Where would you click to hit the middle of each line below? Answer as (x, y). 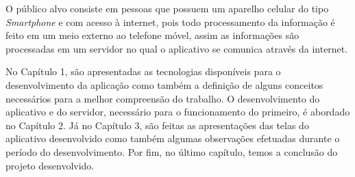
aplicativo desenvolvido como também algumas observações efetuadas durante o (173, 138)
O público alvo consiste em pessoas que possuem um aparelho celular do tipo (167, 8)
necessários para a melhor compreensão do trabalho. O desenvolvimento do (163, 98)
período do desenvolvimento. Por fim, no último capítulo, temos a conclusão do (172, 151)
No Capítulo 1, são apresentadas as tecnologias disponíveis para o (143, 71)
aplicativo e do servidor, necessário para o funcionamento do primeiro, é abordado (178, 112)
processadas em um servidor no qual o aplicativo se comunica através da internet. (177, 48)
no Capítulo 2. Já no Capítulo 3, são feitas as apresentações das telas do (157, 125)
